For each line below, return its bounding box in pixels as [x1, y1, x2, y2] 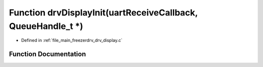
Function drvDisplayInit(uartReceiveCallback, [9, 7, 198, 18]
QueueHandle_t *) [9, 21, 83, 31]
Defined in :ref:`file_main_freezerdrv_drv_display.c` [21, 38, 123, 43]
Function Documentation [9, 50, 86, 58]
